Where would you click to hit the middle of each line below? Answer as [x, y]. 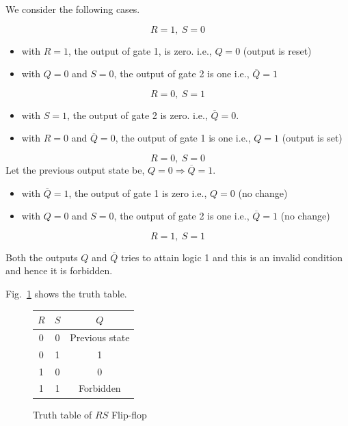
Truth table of [63, 414]
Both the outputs [42, 257]
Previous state [100, 337]
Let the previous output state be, [75, 169]
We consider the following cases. [73, 9]
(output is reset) [277, 50]
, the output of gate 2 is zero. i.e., [137, 115]
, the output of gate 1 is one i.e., [183, 138]
